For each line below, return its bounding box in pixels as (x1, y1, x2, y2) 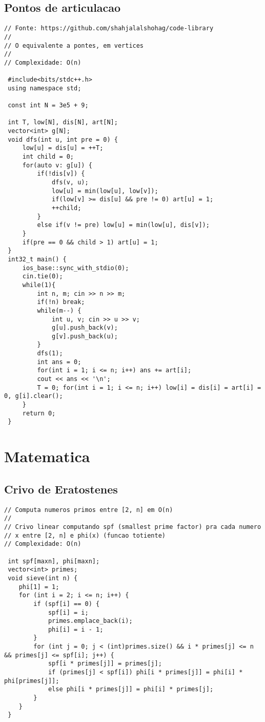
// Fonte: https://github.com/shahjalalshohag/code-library (4, 25, 214, 32)
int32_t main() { (8, 255, 67, 263)
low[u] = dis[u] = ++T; (22, 144, 104, 152)
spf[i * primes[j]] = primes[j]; (48, 660, 162, 668)
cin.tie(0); (22, 273, 63, 280)
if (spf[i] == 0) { (33, 600, 100, 607)
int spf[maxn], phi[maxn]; (8, 557, 100, 565)
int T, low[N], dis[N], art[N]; (8, 119, 118, 126)
